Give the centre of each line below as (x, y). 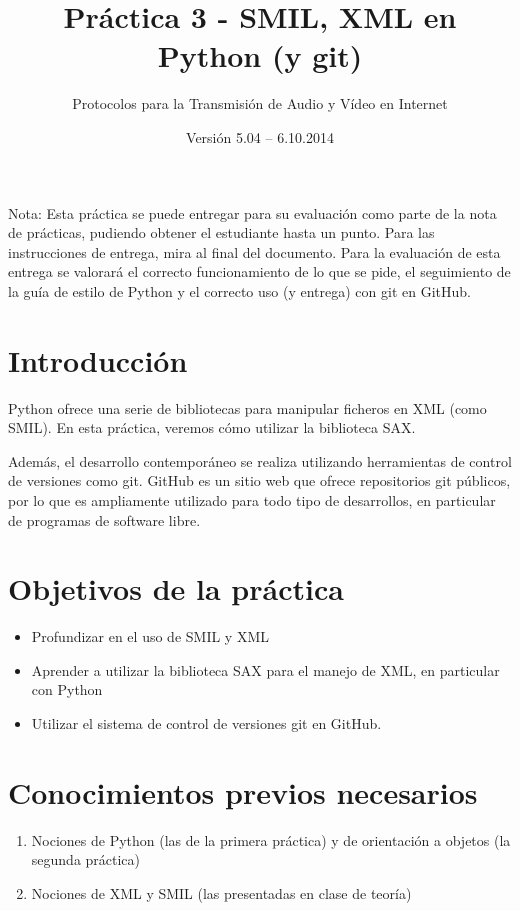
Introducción (98, 359)
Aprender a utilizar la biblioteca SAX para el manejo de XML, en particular (265, 669)
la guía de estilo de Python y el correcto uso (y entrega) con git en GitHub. (239, 290)
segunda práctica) (86, 859)
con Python (67, 689)
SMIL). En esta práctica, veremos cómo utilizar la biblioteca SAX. (212, 427)
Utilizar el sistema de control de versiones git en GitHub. (206, 723)
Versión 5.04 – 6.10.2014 (260, 136)
